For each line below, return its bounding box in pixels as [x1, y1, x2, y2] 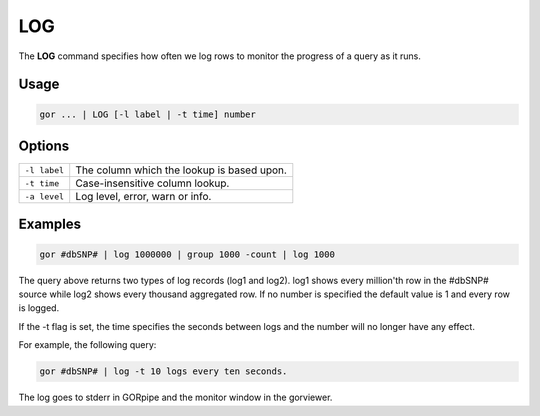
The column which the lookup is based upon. [75, 163, 287, 177]
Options [18, 137, 70, 154]
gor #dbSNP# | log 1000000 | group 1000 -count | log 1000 [39, 248, 335, 260]
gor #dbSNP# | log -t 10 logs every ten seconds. [39, 366, 288, 377]
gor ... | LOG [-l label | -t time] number [39, 108, 257, 120]
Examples [18, 216, 82, 233]
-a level [24, 191, 65, 202]
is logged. [18, 302, 60, 314]
